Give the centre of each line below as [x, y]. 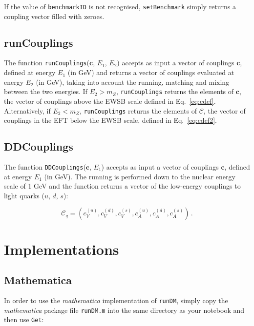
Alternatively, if [27, 110]
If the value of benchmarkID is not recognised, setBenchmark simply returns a [120, 6]
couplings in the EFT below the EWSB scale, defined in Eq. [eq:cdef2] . [110, 120]
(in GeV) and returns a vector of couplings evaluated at [151, 72]
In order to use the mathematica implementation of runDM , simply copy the [116, 300]
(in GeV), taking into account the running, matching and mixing [133, 82]
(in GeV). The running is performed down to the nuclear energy [140, 176]
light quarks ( [24, 195]
